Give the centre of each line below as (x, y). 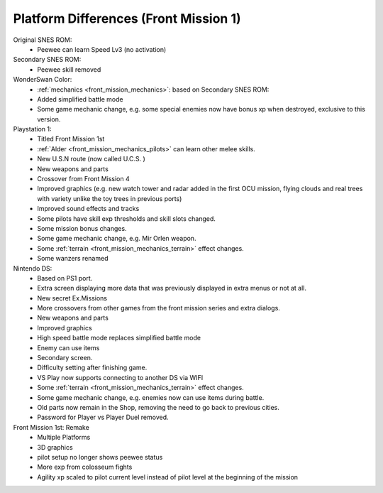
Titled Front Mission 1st (71, 139)
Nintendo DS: (33, 268)
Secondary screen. (65, 358)
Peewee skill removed (69, 69)
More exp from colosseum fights (85, 467)
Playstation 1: (33, 129)
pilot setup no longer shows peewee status (100, 457)
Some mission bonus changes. (82, 228)
